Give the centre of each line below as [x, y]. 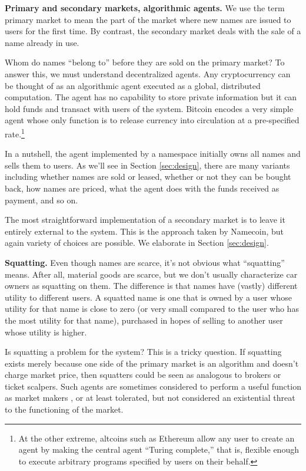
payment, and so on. [41, 200]
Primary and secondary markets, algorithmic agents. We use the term [145, 8]
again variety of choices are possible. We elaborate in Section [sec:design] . [137, 243]
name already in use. [42, 42]
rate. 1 [15, 133]
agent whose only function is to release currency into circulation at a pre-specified [152, 120]
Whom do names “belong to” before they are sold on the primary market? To [145, 62]
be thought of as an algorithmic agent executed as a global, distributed [133, 85]
